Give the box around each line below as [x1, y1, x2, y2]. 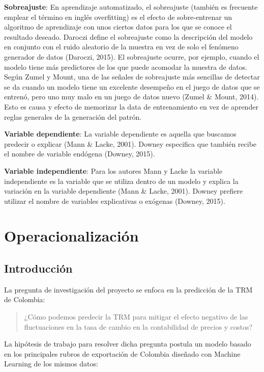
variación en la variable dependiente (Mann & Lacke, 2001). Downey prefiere [4, 185, 243, 196]
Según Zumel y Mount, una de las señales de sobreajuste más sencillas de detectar [4, 71, 260, 82]
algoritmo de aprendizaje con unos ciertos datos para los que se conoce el [4, 21, 232, 32]
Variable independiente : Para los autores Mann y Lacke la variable [4, 165, 223, 176]
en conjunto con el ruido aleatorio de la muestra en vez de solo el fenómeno [4, 41, 239, 52]
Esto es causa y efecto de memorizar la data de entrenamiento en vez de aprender [4, 101, 258, 112]
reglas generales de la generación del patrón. [4, 111, 142, 122]
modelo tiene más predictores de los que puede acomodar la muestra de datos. [4, 61, 248, 72]
